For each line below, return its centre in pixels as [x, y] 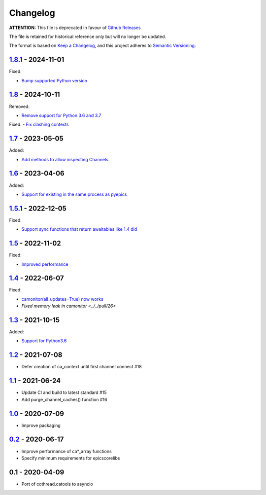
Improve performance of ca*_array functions [66, 451]
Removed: [19, 106]
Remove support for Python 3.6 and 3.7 [61, 115]
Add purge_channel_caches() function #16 [64, 399]
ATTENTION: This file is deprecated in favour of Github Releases [75, 28]
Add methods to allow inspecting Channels [65, 159]
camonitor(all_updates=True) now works [62, 299]
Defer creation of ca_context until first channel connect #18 [82, 367]
